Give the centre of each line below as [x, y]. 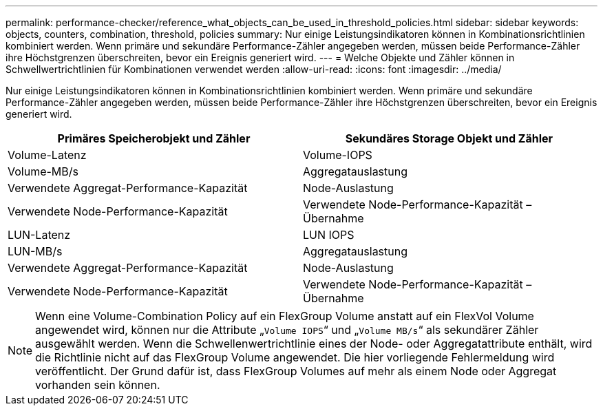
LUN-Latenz [39, 235]
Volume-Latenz [47, 155]
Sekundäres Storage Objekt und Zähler [449, 138]
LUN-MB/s [35, 251]
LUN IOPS [329, 235]
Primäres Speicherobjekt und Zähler [154, 138]
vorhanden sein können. [98, 385]
